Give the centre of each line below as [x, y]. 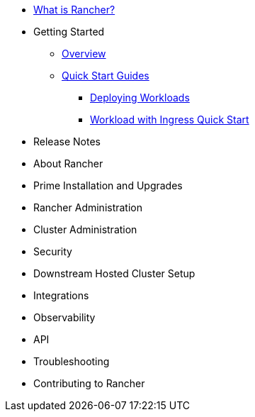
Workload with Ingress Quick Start [170, 119]
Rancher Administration [88, 207]
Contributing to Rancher [89, 383]
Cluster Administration [85, 229]
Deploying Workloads [140, 98]
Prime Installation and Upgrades [108, 185]
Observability [64, 317]
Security [53, 251]
